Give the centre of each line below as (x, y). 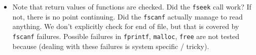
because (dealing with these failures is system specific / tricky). (111, 46)
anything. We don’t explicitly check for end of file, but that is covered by (126, 26)
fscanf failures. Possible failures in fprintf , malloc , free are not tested (126, 36)
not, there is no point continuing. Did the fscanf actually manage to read (127, 16)
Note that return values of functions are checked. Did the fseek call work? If (132, 6)
